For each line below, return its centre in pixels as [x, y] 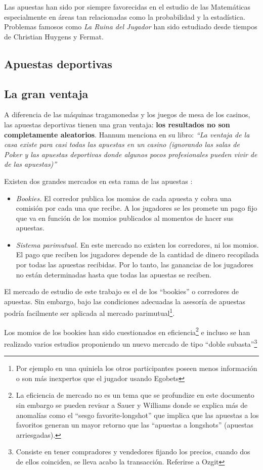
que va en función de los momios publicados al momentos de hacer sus [125, 218]
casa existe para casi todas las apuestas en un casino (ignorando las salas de [122, 144]
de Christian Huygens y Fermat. [54, 36]
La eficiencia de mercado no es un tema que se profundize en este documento [135, 395]
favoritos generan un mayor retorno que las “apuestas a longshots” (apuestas [135, 425]
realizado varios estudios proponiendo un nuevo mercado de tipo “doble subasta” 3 [131, 343]
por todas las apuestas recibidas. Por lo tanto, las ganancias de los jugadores [135, 265]
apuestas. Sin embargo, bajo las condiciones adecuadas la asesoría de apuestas [125, 301]
